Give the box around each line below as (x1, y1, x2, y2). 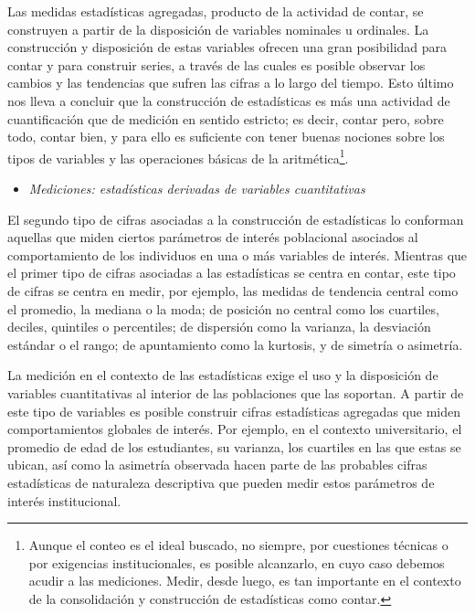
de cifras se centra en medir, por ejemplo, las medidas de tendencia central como (7, 281, 459, 300)
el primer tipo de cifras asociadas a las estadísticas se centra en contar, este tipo (7, 263, 456, 282)
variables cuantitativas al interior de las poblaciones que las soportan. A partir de (7, 383, 464, 402)
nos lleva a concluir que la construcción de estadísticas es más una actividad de (7, 90, 450, 110)
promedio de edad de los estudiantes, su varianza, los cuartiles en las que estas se (7, 437, 461, 456)
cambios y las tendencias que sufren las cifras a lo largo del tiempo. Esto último (7, 73, 454, 92)
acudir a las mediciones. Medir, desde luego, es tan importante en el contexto (28, 571, 461, 590)
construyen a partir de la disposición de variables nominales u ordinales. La (7, 19, 429, 38)
